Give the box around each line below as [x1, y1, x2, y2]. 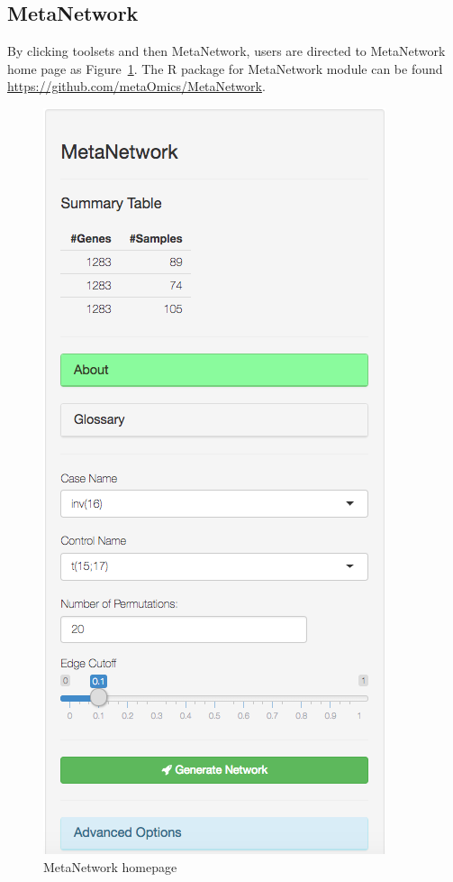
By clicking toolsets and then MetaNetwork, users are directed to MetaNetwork [7, 41, 446, 60]
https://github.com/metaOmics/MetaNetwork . [7, 77, 266, 96]
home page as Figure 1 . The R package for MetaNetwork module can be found [7, 59, 443, 78]
